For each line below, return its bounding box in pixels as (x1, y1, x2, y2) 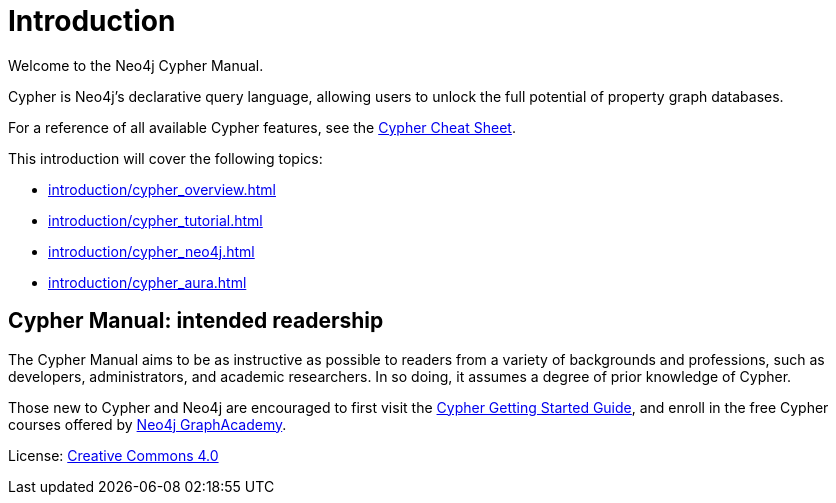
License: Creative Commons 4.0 (8, 446, 219, 464)
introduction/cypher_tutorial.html (48, 211, 263, 229)
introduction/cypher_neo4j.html (48, 242, 255, 260)
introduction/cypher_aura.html (48, 273, 247, 291)
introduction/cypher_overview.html (48, 180, 276, 198)
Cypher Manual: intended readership (8, 308, 384, 334)
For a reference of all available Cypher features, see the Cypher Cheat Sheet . (8, 118, 516, 136)
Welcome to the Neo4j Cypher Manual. (8, 56, 264, 74)
